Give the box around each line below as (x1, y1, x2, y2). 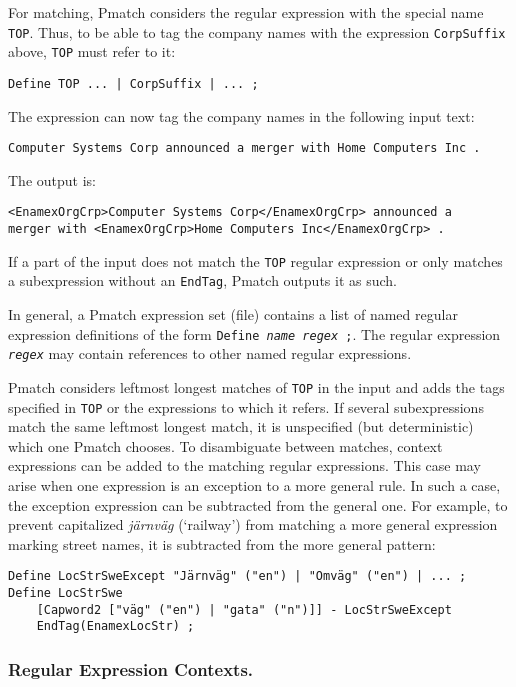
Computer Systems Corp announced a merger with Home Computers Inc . (8, 141, 481, 156)
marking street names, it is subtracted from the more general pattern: (8, 533, 436, 554)
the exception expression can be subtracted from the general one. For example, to (8, 494, 508, 515)
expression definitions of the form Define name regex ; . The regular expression (8, 323, 501, 344)
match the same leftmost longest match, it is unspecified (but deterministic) (8, 416, 474, 437)
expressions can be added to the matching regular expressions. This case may (8, 455, 481, 476)
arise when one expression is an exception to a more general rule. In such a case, (8, 475, 501, 496)
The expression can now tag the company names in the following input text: (8, 105, 475, 126)
